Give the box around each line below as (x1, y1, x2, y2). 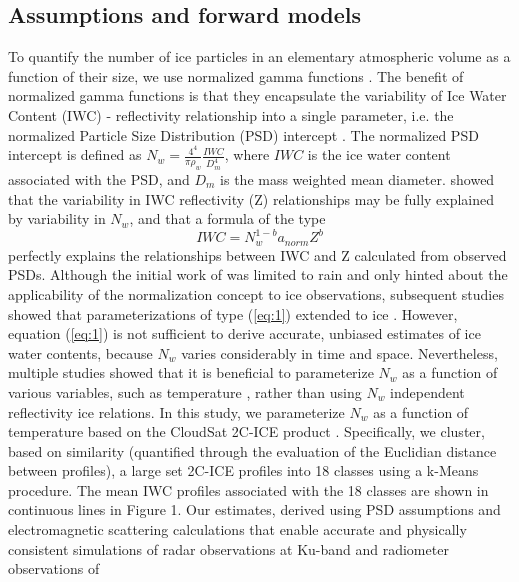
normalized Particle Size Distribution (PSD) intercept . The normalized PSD (8, 124, 479, 145)
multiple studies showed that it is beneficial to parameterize (8, 362, 374, 383)
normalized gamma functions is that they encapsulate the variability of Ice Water (8, 85, 507, 106)
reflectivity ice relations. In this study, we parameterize (8, 401, 345, 422)
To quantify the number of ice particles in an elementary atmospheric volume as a (8, 46, 511, 67)
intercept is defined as (8, 144, 142, 165)
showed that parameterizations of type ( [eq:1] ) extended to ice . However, (8, 303, 458, 324)
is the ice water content (307, 144, 451, 165)
